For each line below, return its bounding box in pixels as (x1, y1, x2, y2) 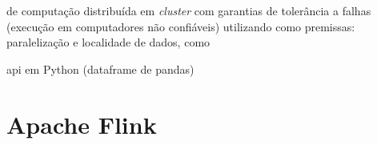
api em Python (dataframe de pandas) (6, 60, 195, 77)
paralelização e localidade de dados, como (6, 34, 211, 50)
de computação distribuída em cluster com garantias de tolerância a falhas (6, 2, 371, 18)
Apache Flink (6, 107, 157, 140)
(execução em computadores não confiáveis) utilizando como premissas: (6, 18, 355, 34)
